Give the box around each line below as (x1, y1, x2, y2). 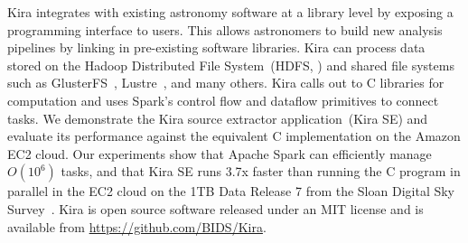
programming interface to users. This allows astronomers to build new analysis (7, 20, 443, 39)
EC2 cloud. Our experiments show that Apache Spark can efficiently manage (7, 144, 432, 163)
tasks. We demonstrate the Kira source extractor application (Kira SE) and (7, 108, 428, 127)
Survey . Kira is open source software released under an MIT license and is (7, 199, 424, 218)
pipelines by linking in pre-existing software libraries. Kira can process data (7, 38, 426, 57)
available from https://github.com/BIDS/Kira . (7, 217, 267, 236)
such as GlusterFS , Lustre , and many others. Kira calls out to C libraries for (7, 73, 445, 92)
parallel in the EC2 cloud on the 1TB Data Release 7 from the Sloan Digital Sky (7, 182, 455, 201)
